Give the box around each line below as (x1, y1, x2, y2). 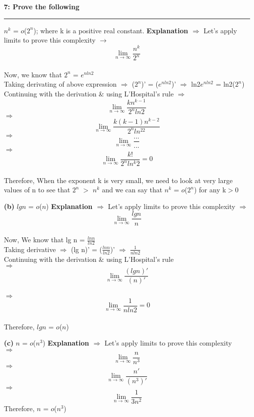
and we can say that (102, 185, 163, 195)
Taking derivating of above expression (4, 79, 117, 89)
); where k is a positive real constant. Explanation (33, 25, 188, 35)
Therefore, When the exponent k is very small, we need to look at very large (4, 175, 233, 185)
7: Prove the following (4, 1, 80, 11)
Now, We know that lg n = (4, 234, 85, 245)
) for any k (194, 185, 226, 195)
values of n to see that (4, 185, 70, 195)
